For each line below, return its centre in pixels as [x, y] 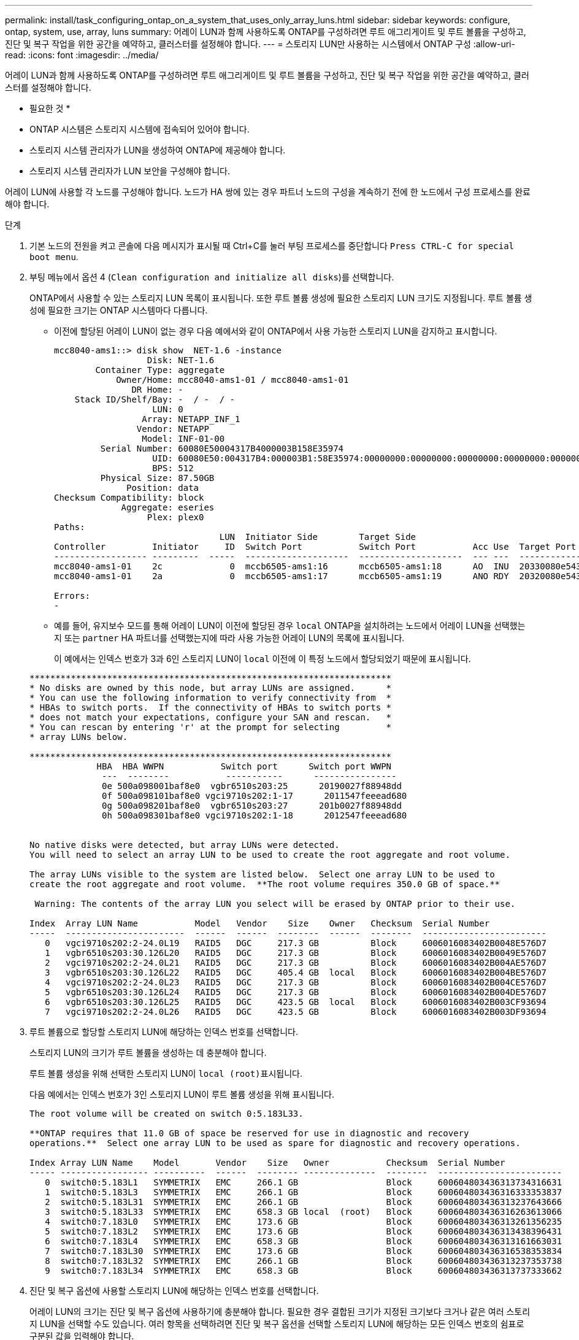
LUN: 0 [168, 409]
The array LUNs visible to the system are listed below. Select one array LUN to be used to [262, 874]
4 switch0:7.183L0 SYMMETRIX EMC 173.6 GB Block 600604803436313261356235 [304, 1222]
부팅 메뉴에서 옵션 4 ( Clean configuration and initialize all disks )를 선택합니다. [212, 277]
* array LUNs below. [79, 737]
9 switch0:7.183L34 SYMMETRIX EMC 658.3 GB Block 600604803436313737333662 [304, 1271]
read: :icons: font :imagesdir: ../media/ [82, 55]
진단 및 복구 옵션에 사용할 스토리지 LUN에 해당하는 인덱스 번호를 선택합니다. [174, 1291]
